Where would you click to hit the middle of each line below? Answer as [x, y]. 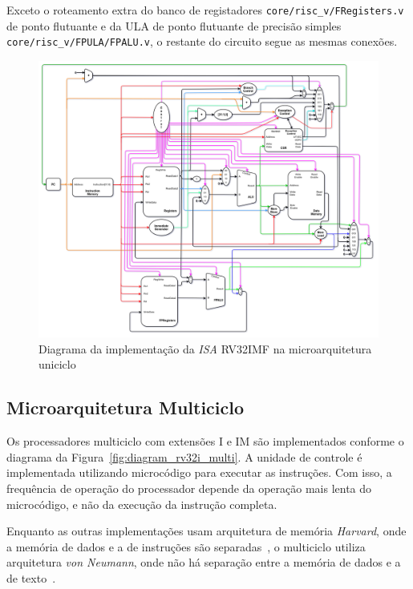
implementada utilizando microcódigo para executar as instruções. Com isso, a [199, 472]
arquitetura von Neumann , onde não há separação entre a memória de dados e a [204, 562]
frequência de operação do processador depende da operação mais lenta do [189, 488]
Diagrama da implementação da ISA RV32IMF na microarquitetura [205, 348]
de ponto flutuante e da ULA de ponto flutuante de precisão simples [174, 25]
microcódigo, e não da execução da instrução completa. [142, 504]
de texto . [31, 577]
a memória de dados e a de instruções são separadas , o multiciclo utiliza [186, 546]
